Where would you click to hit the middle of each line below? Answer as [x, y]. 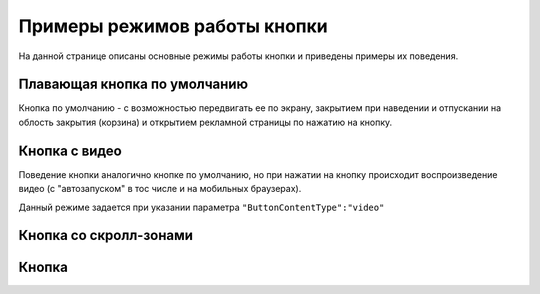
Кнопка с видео [70, 150]
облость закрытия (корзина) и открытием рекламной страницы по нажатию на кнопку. [205, 122]
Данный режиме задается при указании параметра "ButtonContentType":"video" [201, 207]
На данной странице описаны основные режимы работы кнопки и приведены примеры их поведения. [238, 56]
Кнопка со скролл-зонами [106, 235]
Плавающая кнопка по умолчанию [133, 84]
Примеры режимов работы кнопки [173, 26]
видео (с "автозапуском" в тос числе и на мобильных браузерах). [160, 189]
